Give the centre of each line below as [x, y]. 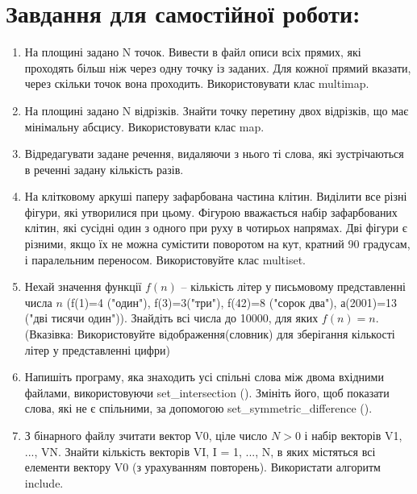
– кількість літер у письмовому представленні [293, 286]
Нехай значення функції [83, 286]
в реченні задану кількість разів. [104, 169]
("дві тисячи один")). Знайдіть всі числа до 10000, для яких [171, 318]
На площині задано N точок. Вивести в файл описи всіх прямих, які [193, 52]
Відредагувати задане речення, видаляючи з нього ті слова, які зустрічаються [214, 154]
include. [44, 482]
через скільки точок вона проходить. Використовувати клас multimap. [197, 83]
